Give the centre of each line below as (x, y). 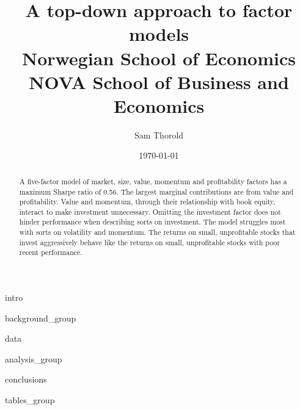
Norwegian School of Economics (159, 58)
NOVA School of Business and (159, 81)
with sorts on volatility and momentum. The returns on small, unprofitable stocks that (157, 232)
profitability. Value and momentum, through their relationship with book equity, (147, 202)
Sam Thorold (159, 135)
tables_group (30, 400)
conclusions (26, 379)
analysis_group (34, 358)
